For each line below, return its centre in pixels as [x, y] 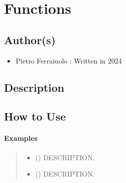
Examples [21, 138]
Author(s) [30, 39]
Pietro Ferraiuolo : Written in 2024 [69, 60]
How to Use [35, 116]
